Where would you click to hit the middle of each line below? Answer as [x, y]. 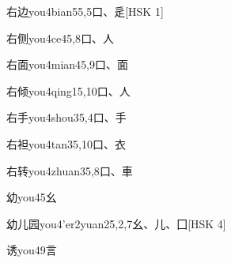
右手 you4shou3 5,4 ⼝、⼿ [66, 117]
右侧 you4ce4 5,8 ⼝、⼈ [61, 38]
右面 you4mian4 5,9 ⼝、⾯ [68, 64]
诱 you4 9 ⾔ [32, 250]
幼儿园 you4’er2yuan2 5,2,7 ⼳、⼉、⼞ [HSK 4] [116, 223]
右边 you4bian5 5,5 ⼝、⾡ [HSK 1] [85, 11]
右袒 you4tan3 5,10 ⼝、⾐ [66, 143]
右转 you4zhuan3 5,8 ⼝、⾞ [70, 170]
